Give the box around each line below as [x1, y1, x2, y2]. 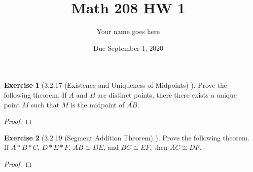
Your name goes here [96, 26, 160, 36]
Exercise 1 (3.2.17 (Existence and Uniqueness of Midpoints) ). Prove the [4, 80, 227, 90]
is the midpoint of [71, 99, 125, 109]
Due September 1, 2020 [93, 42, 164, 53]
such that [31, 99, 60, 109]
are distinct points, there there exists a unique [97, 89, 237, 100]
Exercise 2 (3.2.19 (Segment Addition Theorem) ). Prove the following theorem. [4, 132, 250, 142]
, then [150, 142, 168, 152]
